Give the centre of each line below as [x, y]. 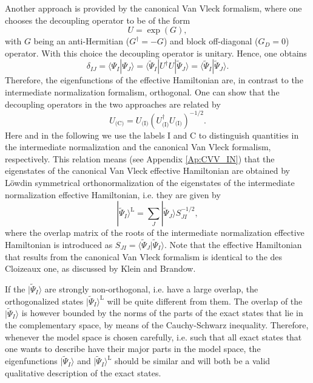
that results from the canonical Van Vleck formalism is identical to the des [144, 256]
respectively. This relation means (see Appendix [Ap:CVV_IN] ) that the [140, 158]
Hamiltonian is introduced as [59, 245]
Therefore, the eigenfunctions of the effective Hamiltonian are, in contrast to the [154, 80]
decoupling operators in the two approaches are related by [113, 104]
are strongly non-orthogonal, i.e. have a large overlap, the [151, 289]
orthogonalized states [44, 301]
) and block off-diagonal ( [211, 41]
